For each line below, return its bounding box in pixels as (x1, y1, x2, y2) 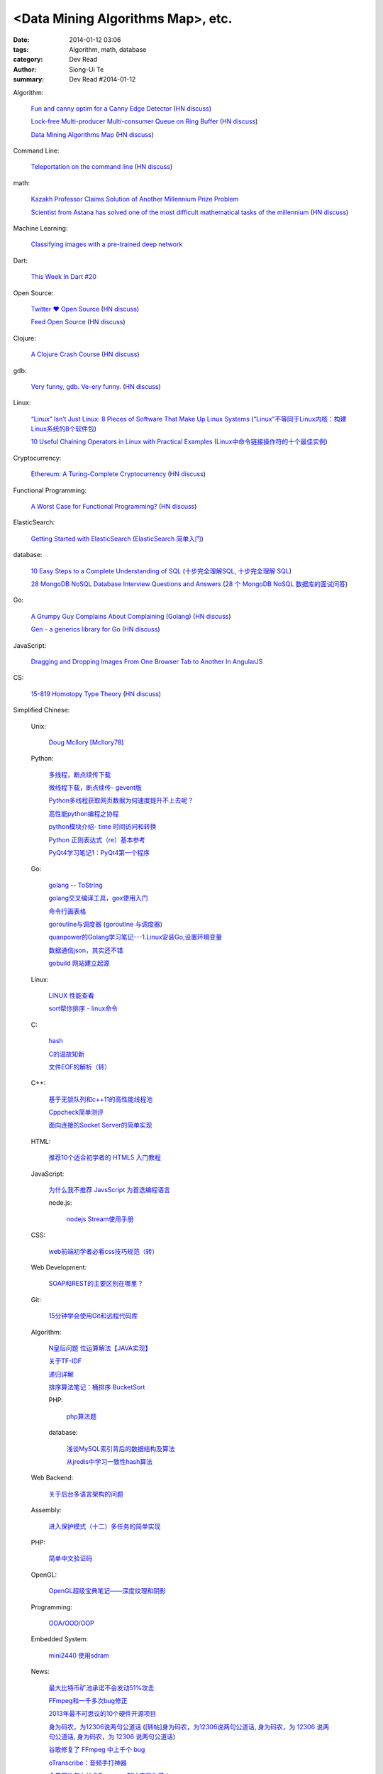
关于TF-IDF (48, 1357, 82, 1365)
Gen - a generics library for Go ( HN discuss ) (30, 625, 160, 634)
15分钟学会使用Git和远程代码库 (48, 1311, 138, 1320)
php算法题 (66, 1412, 97, 1421)
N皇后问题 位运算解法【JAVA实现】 (48, 1343, 152, 1352)
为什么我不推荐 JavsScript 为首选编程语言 (48, 1186, 170, 1194)
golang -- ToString (48, 881, 103, 889)
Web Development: (30, 1263, 87, 1272)
